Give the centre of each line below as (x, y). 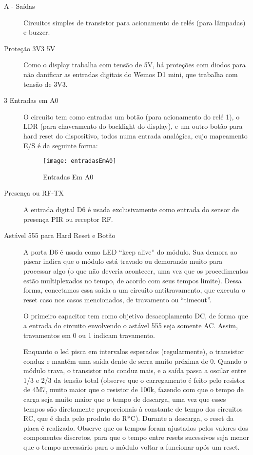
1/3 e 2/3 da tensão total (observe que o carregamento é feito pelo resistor (135, 380)
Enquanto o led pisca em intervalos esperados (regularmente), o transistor (134, 351)
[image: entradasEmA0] (80, 161)
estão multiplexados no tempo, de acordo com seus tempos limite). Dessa (133, 280)
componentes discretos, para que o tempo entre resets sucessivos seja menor (136, 437)
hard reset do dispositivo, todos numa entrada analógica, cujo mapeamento (136, 135)
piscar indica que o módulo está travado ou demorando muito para (123, 261)
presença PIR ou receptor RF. (68, 219)
